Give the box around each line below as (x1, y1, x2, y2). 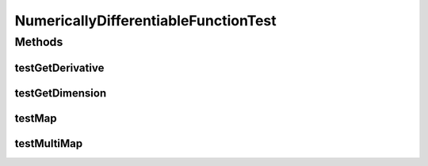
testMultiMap (14, 137, 83, 150)
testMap (14, 111, 57, 125)
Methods (14, 35, 63, 49)
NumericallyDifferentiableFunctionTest (14, 12, 277, 29)
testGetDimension (14, 86, 107, 100)
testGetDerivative (14, 61, 105, 74)
